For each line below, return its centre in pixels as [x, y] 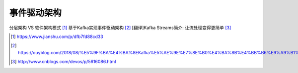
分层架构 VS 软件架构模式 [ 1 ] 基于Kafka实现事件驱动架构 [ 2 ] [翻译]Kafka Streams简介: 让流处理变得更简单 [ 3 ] [120, 28]
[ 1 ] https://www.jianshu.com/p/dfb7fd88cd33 [57, 36]
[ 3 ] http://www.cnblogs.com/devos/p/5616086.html [63, 62]
